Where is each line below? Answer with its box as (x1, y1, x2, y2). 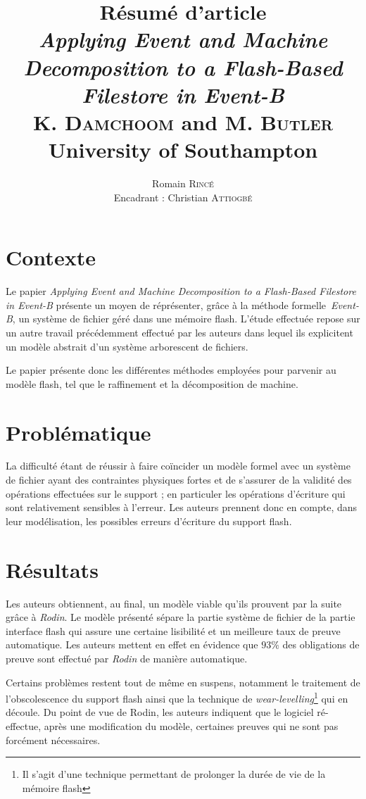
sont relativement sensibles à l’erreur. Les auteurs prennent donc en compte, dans (6, 500, 358, 515)
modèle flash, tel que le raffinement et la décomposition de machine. (6, 376, 298, 391)
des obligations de (282, 637, 360, 652)
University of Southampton (48, 135, 318, 164)
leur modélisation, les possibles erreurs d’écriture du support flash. (6, 513, 292, 528)
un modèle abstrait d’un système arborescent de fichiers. (6, 339, 248, 353)
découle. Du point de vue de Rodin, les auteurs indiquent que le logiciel (6, 705, 314, 719)
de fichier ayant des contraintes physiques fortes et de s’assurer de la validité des (6, 472, 352, 487)
